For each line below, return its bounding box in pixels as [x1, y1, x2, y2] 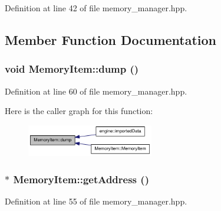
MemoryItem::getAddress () [13, 171, 149, 186]
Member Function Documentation [5, 30, 217, 48]
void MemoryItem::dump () [5, 61, 139, 76]
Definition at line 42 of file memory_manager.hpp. [5, 2, 187, 14]
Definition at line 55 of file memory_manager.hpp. [5, 195, 187, 207]
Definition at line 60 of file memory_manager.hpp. [5, 85, 187, 97]
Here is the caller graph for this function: [5, 105, 153, 117]
